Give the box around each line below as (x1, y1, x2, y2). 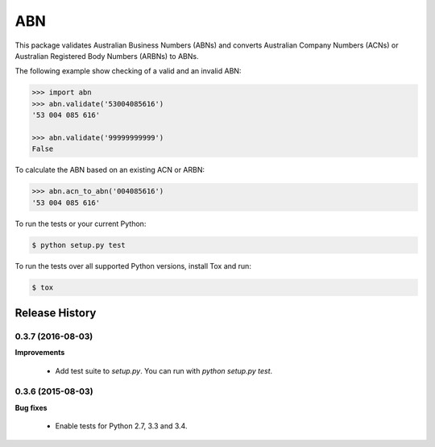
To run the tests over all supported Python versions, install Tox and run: (14, 261, 251, 270)
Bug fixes (14, 403, 48, 412)
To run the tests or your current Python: (14, 219, 147, 228)
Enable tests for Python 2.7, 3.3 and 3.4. (55, 421, 188, 431)
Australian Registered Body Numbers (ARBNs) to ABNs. (14, 51, 199, 61)
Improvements (14, 348, 65, 357)
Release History (14, 306, 97, 320)
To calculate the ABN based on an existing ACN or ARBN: (14, 165, 205, 175)
